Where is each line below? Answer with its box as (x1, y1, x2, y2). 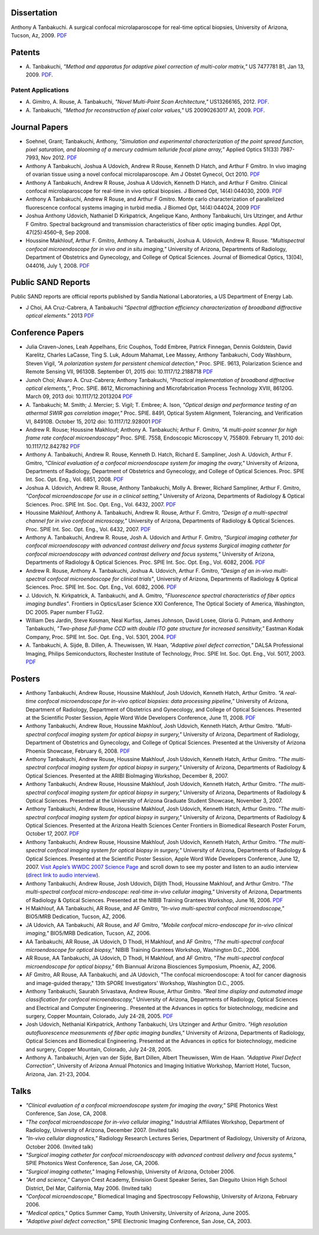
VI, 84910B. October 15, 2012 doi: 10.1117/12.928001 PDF (25, 418, 162, 425)
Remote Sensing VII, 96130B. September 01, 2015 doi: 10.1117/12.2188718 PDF (25, 368, 214, 376)
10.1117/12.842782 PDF (25, 442, 81, 450)
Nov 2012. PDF (41, 154, 77, 161)
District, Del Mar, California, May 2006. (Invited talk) (25, 1185, 152, 1192)
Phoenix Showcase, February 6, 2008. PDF (25, 747, 131, 755)
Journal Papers (11, 122, 69, 132)
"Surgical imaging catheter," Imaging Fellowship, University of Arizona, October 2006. (25, 1167, 236, 1175)
